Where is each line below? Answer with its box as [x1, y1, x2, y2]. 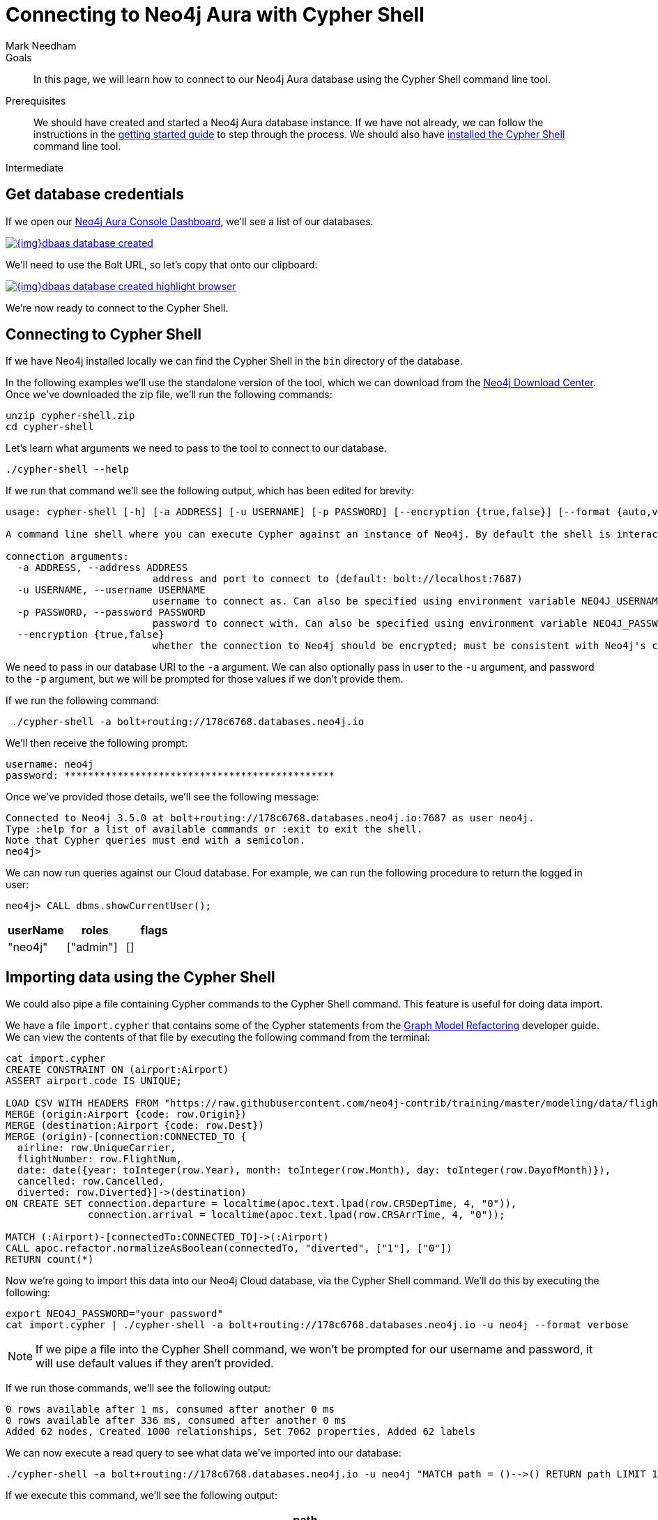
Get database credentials [6, 185, 184, 204]
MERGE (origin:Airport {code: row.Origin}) [6, 1109, 247, 1120]
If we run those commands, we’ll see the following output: [6, 1382, 271, 1394]
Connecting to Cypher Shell [6, 326, 201, 344]
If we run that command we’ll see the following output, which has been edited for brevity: [6, 485, 415, 497]
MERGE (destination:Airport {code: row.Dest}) [6, 1120, 264, 1132]
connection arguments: [6, 551, 130, 563]
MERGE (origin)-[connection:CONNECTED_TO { [6, 1131, 247, 1143]
